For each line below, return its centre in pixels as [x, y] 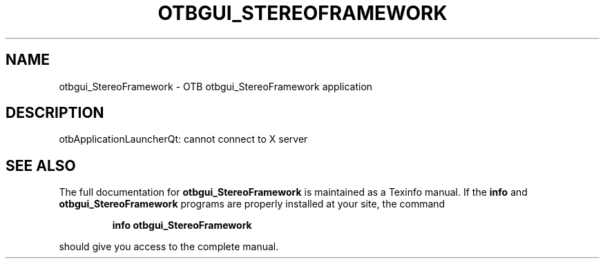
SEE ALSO [41, 165]
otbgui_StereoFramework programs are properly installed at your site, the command [252, 204]
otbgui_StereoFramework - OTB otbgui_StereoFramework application [216, 86]
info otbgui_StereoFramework [182, 225]
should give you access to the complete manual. [169, 247]
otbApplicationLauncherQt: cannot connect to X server [183, 139]
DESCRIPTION [55, 113]
